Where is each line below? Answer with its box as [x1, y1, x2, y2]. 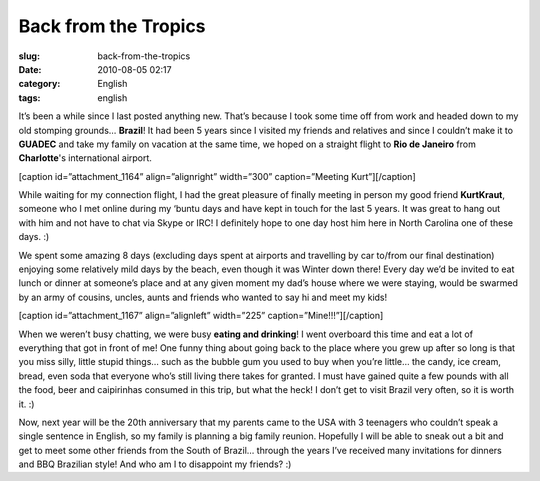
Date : [18, 63, 42, 75]
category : [18, 78, 61, 90]
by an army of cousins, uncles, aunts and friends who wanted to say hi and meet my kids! [18, 291, 388, 303]
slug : [18, 50, 40, 62]
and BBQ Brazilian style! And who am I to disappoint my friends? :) [18, 458, 292, 470]
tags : [18, 91, 41, 104]
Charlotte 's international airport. [18, 152, 152, 164]
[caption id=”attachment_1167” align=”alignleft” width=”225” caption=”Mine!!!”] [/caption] [18, 310, 384, 322]
